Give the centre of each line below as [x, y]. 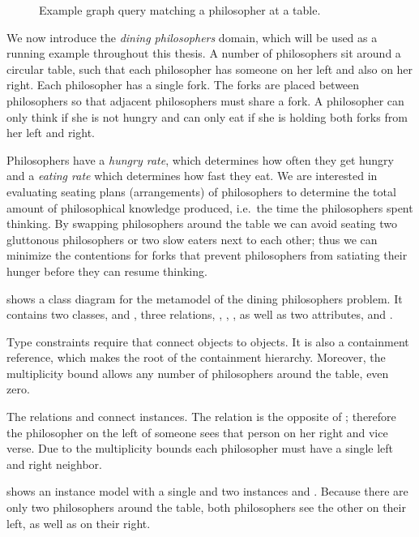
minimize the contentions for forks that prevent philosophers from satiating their [207, 255]
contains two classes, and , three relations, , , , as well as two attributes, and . [200, 314]
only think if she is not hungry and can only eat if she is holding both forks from [207, 116]
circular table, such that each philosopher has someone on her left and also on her [210, 69]
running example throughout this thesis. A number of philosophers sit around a [204, 53]
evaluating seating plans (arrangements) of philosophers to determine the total [201, 191]
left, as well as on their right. [79, 523]
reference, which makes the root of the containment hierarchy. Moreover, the [196, 357]
